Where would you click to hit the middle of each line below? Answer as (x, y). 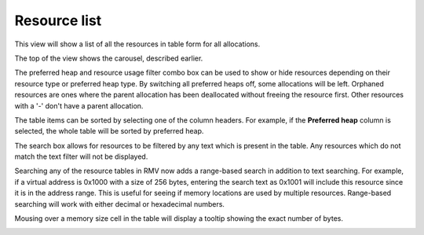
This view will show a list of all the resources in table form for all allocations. (137, 44)
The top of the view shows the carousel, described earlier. (109, 58)
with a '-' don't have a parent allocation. (79, 105)
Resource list (58, 20)
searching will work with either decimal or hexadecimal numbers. (120, 204)
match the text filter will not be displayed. (81, 156)
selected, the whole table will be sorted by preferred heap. (109, 131)
